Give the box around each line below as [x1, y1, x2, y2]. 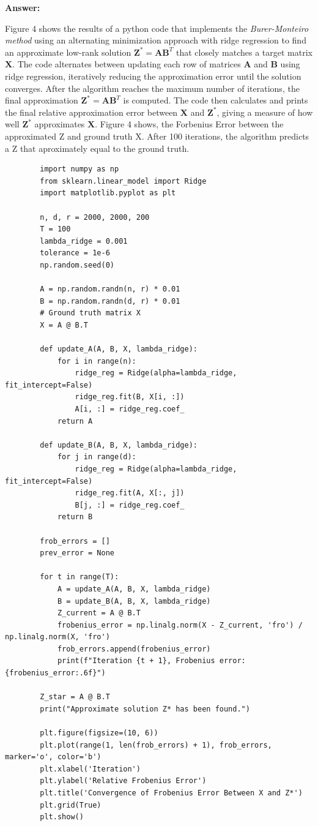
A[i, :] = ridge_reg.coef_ [75, 405, 185, 413]
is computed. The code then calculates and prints [123, 94, 308, 107]
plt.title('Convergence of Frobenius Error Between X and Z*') [40, 789, 303, 797]
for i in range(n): [57, 356, 136, 366]
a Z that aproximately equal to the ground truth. [5, 141, 190, 154]
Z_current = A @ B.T [57, 609, 141, 618]
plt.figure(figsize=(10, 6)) [40, 729, 158, 738]
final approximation [5, 94, 78, 107]
